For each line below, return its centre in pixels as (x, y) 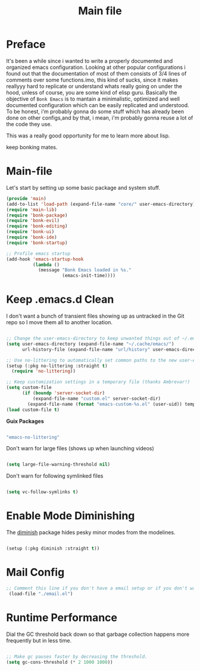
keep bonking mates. (32, 147)
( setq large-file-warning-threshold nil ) (58, 465)
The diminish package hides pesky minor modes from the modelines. (91, 532)
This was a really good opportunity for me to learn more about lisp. (88, 136)
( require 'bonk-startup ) (37, 243)
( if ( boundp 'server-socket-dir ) (63, 393)
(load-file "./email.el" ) (41, 594)
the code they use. (29, 124)
